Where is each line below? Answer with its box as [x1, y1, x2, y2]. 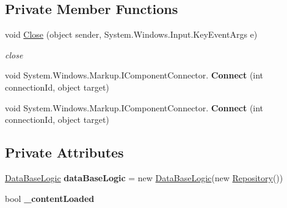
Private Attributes [5, 143, 124, 162]
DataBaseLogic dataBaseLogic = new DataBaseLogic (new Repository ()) [5, 171, 283, 184]
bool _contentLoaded [5, 192, 95, 204]
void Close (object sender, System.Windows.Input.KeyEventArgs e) [5, 28, 258, 41]
